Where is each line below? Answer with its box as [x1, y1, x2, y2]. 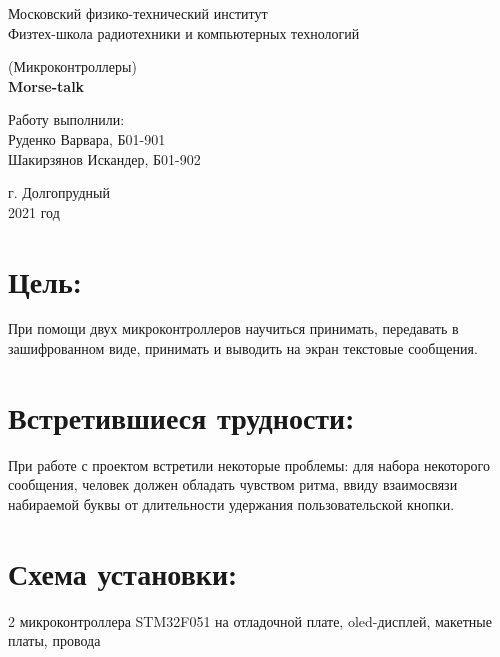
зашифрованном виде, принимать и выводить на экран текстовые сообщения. [8, 338, 478, 359]
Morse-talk [8, 75, 85, 96]
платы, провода [8, 630, 101, 651]
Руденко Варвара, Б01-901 [8, 128, 166, 149]
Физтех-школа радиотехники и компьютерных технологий [8, 22, 360, 43]
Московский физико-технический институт [8, 3, 268, 23]
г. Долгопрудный [8, 182, 110, 203]
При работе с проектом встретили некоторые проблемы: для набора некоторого [8, 454, 490, 475]
